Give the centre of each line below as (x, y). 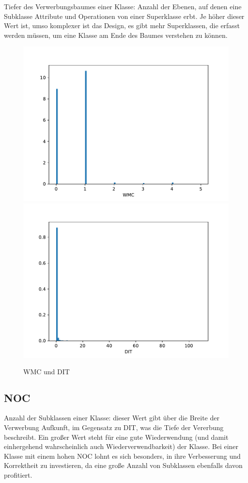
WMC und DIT (46, 371)
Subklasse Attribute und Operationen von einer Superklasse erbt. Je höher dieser (124, 16)
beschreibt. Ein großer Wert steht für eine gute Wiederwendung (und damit (116, 437)
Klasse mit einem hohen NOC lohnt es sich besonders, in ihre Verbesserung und (122, 456)
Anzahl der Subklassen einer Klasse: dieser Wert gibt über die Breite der (112, 418)
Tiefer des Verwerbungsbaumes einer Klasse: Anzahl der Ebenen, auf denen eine (123, 6)
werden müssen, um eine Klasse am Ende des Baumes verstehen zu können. (116, 35)
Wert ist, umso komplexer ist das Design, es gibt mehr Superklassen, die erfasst (122, 25)
